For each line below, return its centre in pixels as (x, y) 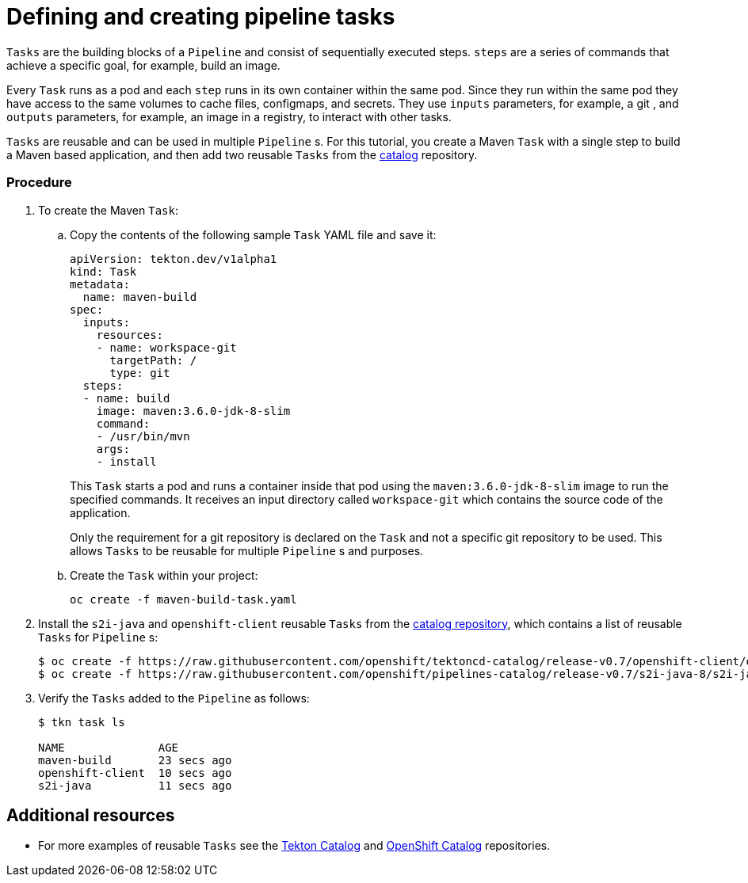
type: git (140, 373)
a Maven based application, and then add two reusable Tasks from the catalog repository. (242, 154)
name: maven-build (140, 297)
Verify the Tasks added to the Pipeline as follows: (174, 698)
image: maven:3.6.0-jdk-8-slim (193, 411)
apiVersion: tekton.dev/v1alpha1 (174, 259)
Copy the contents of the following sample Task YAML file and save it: (253, 234)
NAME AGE (109, 747)
